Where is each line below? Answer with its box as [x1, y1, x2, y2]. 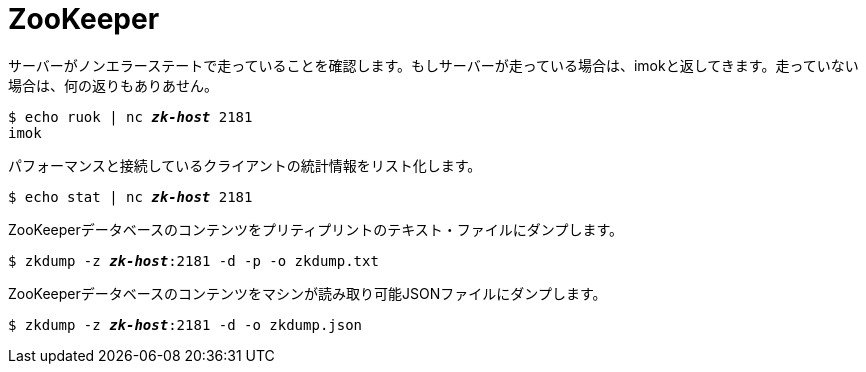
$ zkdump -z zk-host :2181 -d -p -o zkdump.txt [8, 252, 379, 269]
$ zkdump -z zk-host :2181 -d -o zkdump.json [8, 316, 363, 333]
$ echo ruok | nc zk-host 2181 [8, 108, 253, 125]
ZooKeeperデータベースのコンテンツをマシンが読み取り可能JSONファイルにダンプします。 [8, 284, 607, 302]
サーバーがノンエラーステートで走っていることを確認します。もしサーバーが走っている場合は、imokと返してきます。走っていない [8, 56, 859, 74]
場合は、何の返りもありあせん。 [8, 76, 218, 94]
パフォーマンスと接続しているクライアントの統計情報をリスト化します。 [8, 156, 482, 174]
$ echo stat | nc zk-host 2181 [8, 188, 253, 205]
